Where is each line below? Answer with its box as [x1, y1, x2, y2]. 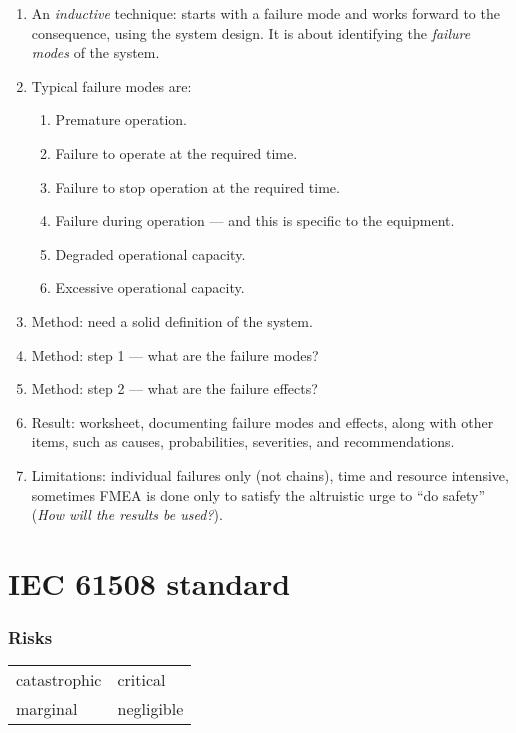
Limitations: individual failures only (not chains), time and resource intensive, [31, 464, 509, 485]
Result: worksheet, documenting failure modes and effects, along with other [31, 411, 494, 432]
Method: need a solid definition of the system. [31, 310, 313, 331]
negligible [117, 697, 184, 721]
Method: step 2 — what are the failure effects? [31, 378, 318, 399]
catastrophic [16, 668, 102, 692]
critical [117, 668, 166, 692]
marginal [16, 697, 78, 721]
